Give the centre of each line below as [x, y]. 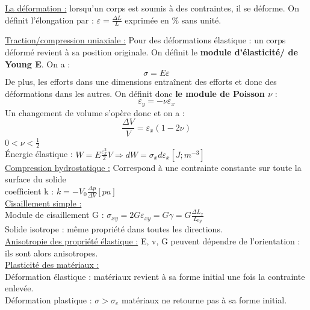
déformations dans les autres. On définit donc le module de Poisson [135, 93]
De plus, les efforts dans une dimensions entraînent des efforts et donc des [141, 82]
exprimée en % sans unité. [173, 20]
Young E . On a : [38, 64]
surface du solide [36, 179]
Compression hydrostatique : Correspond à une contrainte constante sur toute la [153, 167]
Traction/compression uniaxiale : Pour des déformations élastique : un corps [145, 40]
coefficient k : [29, 191]
